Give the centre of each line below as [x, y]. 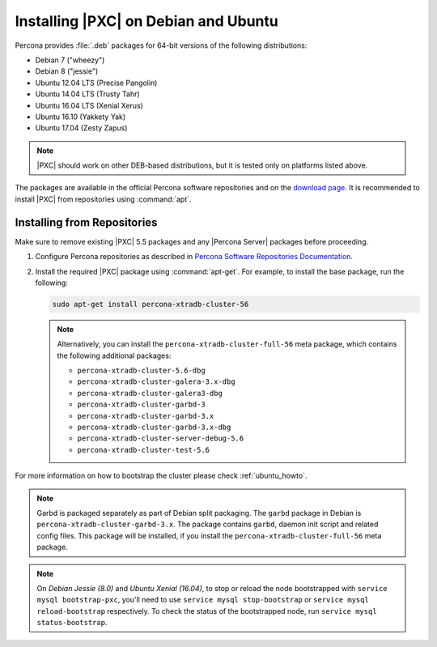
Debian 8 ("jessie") [67, 71]
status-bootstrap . [72, 623]
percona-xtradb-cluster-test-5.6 [144, 450]
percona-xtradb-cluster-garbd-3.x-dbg [154, 428]
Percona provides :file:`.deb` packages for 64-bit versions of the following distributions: [161, 45]
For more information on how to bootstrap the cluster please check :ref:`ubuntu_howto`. [161, 476]
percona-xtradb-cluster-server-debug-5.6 [161, 438]
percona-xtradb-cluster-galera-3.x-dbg [156, 382]
